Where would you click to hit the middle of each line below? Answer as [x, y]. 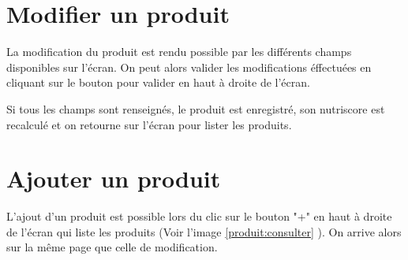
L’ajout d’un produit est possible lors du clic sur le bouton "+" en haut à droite [199, 216]
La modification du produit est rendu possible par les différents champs [179, 52]
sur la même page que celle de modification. [112, 247]
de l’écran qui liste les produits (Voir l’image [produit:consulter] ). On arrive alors [204, 231]
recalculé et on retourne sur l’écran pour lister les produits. [149, 124]
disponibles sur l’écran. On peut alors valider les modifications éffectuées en [189, 67]
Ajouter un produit [114, 178]
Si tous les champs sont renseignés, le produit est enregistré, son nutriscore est [196, 108]
